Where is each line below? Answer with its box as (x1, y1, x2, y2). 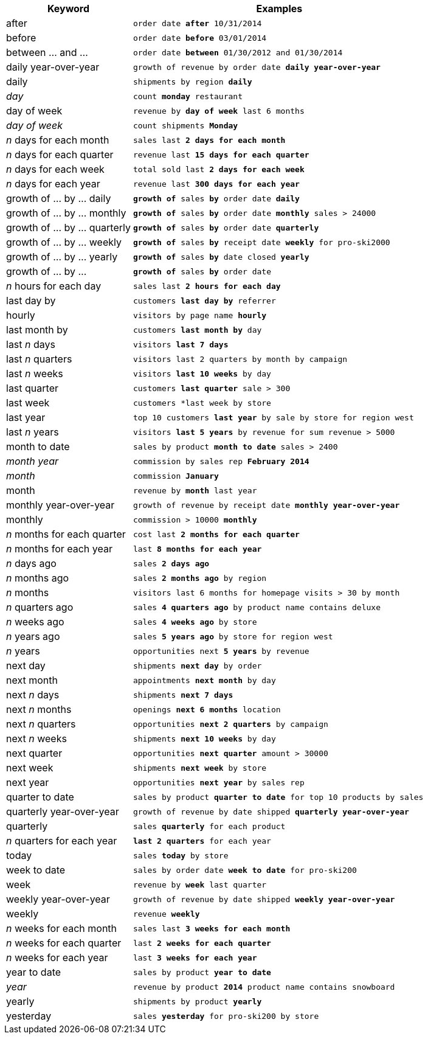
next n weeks (6, 732, 67, 745)
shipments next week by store (133, 763, 267, 773)
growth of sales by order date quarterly (133, 223, 319, 232)
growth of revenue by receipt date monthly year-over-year (133, 500, 400, 510)
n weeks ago (6, 616, 64, 628)
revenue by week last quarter (133, 880, 267, 889)
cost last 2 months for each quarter (133, 529, 300, 539)
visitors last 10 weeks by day (133, 369, 271, 378)
